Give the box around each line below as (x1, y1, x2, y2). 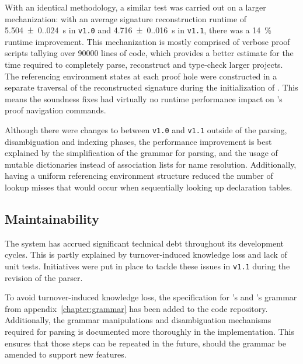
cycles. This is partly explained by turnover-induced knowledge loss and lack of (5, 248, 287, 261)
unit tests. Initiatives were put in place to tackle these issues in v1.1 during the (5, 260, 290, 272)
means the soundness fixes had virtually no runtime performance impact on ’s (5, 92, 283, 105)
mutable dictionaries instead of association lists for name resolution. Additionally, (5, 158, 297, 170)
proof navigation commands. (5, 104, 106, 116)
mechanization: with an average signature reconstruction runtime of (5, 12, 247, 25)
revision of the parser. (5, 271, 83, 283)
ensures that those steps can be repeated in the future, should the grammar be (5, 337, 287, 349)
